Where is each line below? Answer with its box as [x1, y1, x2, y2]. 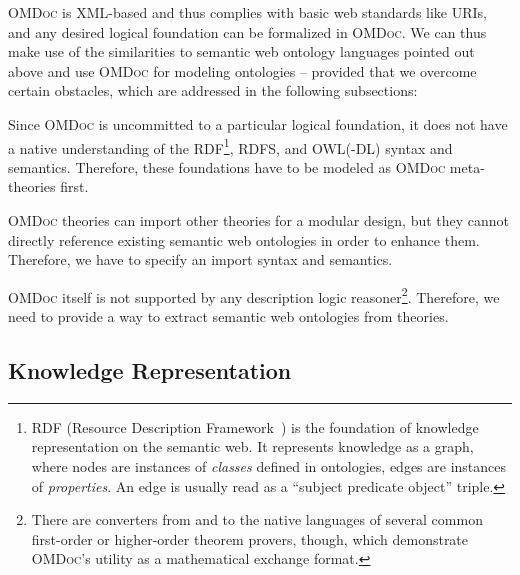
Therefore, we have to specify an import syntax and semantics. [8, 249, 393, 270]
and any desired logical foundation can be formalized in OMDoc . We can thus [8, 21, 487, 42]
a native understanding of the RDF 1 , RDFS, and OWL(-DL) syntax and [8, 134, 453, 158]
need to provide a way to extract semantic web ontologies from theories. [8, 306, 449, 327]
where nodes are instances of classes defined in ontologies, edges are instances [31, 456, 507, 477]
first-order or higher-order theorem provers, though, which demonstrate [31, 528, 469, 549]
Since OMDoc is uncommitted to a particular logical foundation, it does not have [8, 113, 508, 134]
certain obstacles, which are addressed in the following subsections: [8, 80, 418, 101]
